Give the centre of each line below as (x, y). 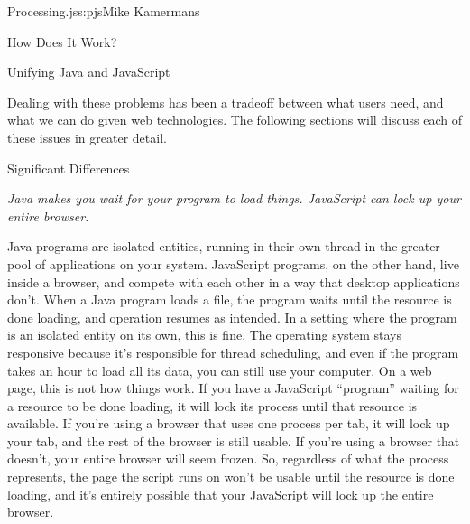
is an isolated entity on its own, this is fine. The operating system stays (205, 335)
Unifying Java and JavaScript (89, 72)
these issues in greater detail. (87, 137)
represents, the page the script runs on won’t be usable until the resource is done (231, 477)
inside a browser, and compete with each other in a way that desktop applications (234, 281)
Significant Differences (69, 168)
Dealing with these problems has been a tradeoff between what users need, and (226, 102)
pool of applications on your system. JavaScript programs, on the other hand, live (233, 263)
